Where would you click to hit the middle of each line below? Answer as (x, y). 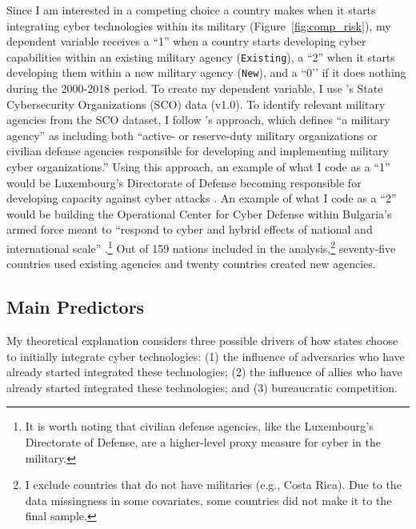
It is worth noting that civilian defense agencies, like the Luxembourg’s (199, 426)
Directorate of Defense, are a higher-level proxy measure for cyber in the (203, 442)
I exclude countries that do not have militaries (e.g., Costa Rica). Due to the (213, 485)
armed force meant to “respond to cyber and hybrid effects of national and (190, 229)
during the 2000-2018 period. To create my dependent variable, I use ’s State (195, 88)
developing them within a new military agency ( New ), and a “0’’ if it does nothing (206, 72)
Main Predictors (76, 307)
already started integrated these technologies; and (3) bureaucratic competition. (202, 387)
